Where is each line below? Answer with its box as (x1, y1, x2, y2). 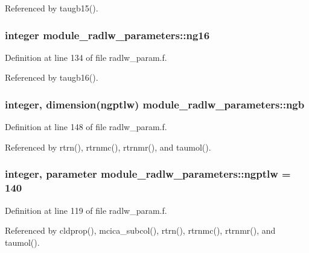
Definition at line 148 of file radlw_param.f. (5, 120, 167, 133)
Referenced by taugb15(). (5, 2, 98, 14)
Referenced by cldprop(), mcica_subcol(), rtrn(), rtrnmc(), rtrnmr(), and (5, 224, 276, 237)
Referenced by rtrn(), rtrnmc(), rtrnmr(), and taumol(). (5, 140, 211, 153)
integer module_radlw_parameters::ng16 (5, 27, 210, 42)
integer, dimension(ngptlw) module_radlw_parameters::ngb (5, 96, 305, 111)
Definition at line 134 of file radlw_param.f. (5, 51, 167, 63)
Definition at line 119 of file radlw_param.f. (5, 204, 167, 216)
